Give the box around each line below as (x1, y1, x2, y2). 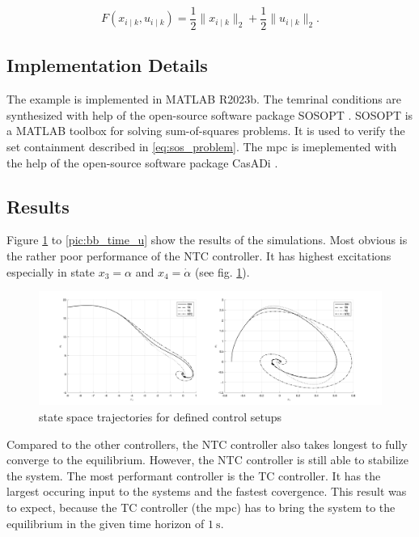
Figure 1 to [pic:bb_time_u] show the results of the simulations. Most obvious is (6, 231, 408, 248)
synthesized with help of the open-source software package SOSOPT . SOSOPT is (6, 106, 413, 123)
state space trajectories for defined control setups (39, 408, 281, 425)
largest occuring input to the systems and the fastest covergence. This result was (6, 483, 407, 500)
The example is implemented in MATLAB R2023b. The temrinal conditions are (6, 91, 402, 108)
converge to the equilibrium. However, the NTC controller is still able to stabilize (6, 451, 408, 468)
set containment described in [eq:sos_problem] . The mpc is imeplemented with (6, 138, 397, 155)
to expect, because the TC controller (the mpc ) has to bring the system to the (6, 498, 396, 515)
